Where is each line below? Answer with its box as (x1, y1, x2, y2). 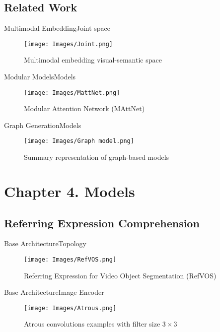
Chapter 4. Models (4, 181, 135, 201)
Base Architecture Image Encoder (4, 287, 104, 297)
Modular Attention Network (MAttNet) (24, 103, 145, 114)
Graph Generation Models (4, 120, 81, 130)
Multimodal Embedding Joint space (4, 23, 111, 33)
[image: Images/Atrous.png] (24, 304, 117, 312)
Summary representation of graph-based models (24, 152, 169, 162)
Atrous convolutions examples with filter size (24, 319, 160, 329)
